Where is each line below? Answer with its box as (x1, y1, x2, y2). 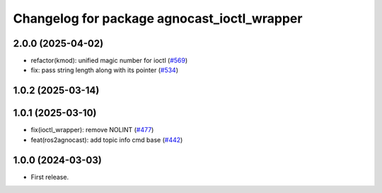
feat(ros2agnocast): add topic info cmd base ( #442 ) (30, 135, 183, 144)
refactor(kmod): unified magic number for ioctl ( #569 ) (30, 57, 188, 65)
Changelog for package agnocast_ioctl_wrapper (13, 11, 303, 26)
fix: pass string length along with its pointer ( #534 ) (30, 66, 179, 74)
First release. (30, 172, 69, 181)
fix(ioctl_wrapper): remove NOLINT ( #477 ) (30, 126, 154, 134)
